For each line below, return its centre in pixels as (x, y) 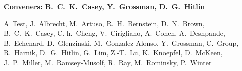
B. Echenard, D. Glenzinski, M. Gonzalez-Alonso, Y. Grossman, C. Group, (121, 43)
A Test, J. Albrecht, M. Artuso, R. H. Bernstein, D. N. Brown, (104, 23)
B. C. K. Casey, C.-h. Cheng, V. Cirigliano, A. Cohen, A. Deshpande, (115, 33)
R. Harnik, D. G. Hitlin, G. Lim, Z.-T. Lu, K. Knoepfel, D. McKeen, (113, 53)
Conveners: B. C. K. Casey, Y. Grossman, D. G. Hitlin (105, 6)
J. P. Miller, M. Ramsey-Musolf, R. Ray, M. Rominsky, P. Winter (108, 62)
